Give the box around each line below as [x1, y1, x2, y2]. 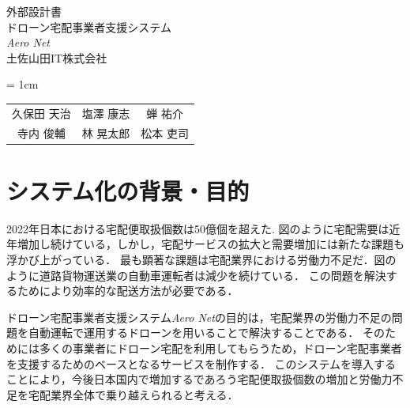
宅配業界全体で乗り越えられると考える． [28, 386, 239, 402]
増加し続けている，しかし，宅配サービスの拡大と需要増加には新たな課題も [17, 236, 404, 252]
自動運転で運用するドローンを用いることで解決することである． [28, 324, 359, 341]
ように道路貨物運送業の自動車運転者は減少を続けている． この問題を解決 [6, 266, 386, 283]
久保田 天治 [12, 104, 71, 121]
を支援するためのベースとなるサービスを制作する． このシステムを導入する [6, 355, 397, 372]
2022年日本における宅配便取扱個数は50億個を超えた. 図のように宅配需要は [6, 220, 389, 236]
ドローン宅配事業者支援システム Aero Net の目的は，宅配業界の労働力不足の [6, 308, 392, 325]
